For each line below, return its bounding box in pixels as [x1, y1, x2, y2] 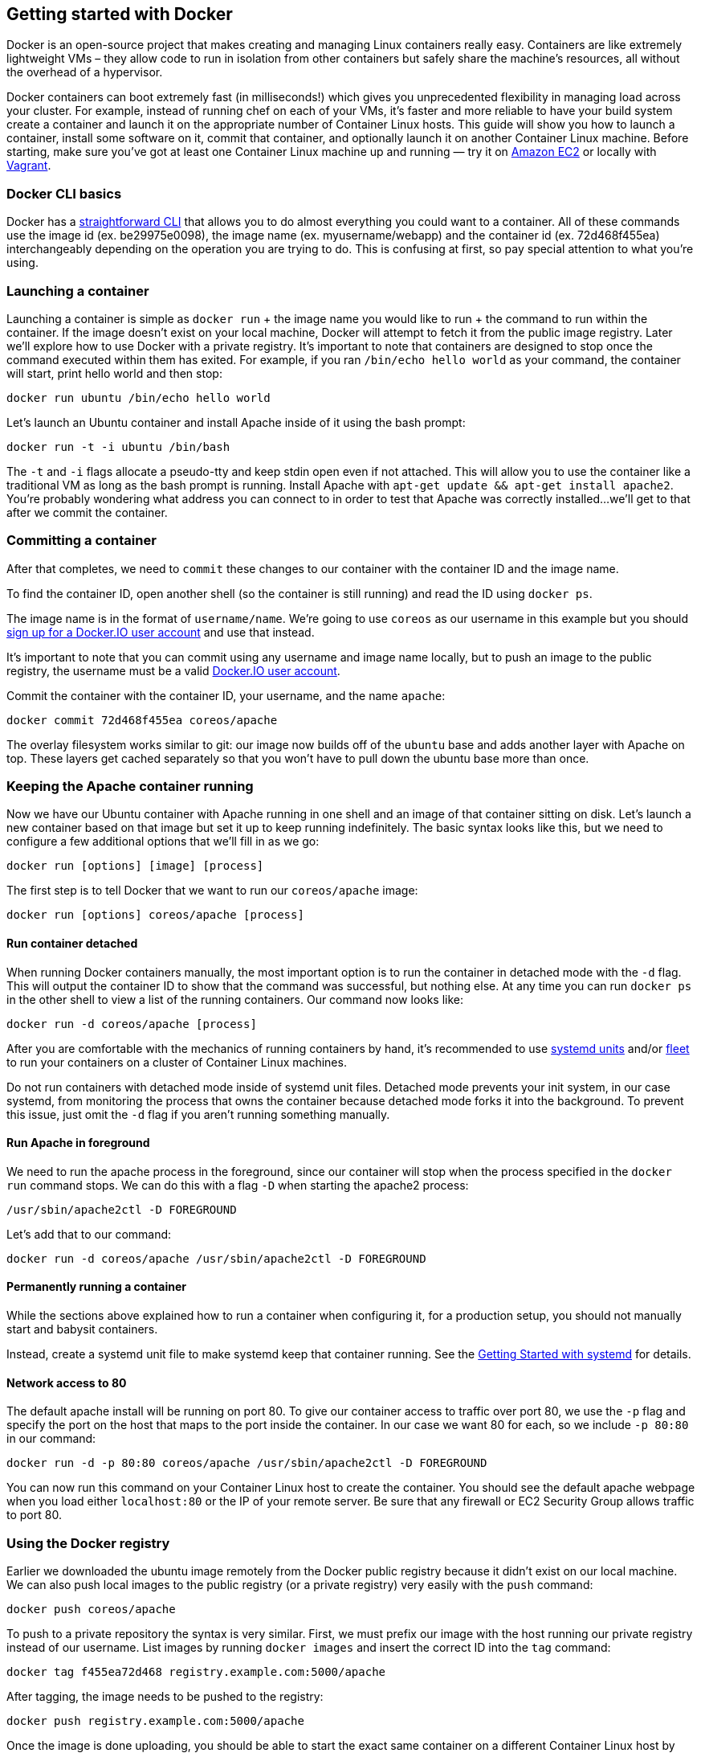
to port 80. [6, 1508, 62, 1522]
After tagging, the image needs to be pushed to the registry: [6, 1690, 324, 1704]
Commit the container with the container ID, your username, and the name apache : [6, 688, 446, 702]
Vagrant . [6, 158, 51, 173]
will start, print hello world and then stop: [6, 366, 222, 380]
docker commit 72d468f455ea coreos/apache [6, 713, 278, 727]
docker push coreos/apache [6, 1603, 176, 1616]
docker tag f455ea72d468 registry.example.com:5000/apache [6, 1665, 386, 1679]
